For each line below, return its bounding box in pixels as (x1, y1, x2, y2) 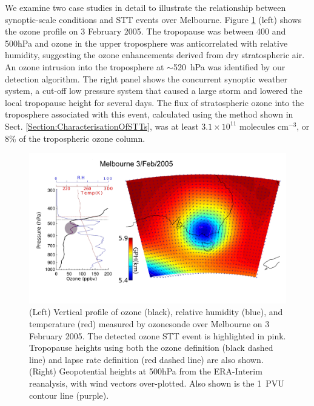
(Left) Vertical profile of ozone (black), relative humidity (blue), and (29, 305, 283, 318)
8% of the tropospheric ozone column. (5, 131, 145, 144)
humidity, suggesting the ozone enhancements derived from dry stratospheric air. (5, 48, 305, 61)
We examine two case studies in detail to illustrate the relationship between (5, 1, 286, 13)
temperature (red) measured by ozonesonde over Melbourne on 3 (29, 317, 270, 330)
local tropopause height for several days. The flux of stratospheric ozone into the (5, 96, 304, 108)
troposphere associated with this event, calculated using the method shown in (5, 108, 293, 121)
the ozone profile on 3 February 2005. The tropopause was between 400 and (5, 25, 286, 38)
